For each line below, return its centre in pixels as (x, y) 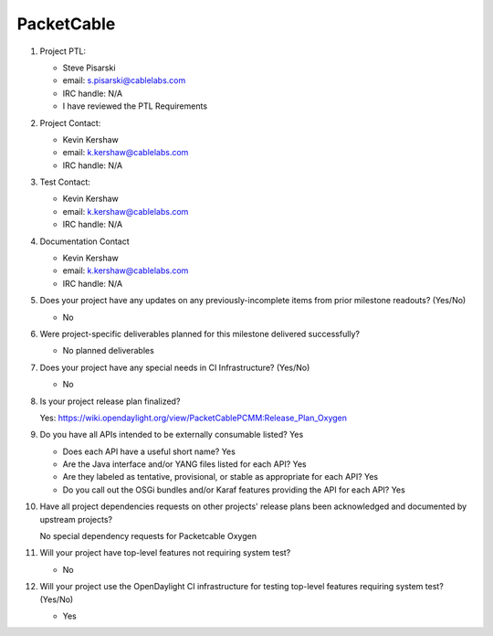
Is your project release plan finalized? (110, 401)
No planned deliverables (108, 351)
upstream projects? (76, 519)
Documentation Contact (84, 241)
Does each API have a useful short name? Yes (149, 451)
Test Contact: (65, 182)
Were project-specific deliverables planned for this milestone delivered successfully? (200, 334)
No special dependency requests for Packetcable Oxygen (148, 536)
